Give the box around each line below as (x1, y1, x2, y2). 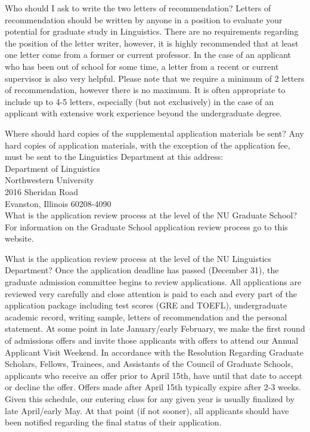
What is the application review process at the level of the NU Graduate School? (5, 209, 297, 221)
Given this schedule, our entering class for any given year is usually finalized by (5, 393, 295, 405)
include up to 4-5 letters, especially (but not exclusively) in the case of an (5, 95, 274, 107)
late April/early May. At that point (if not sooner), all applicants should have (5, 404, 289, 416)
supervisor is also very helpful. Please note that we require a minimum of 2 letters (5, 72, 305, 84)
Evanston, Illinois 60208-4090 (5, 197, 111, 209)
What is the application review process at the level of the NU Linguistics (5, 252, 272, 264)
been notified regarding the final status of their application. (5, 416, 222, 428)
